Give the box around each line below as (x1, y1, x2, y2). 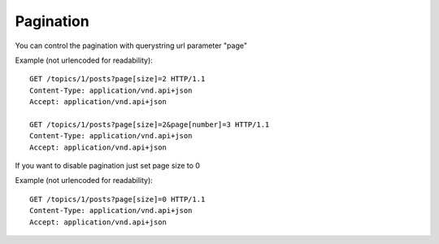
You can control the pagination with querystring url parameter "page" (15, 41, 248, 50)
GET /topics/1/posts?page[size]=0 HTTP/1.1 (29, 194, 206, 203)
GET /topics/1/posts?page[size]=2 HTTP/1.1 (29, 74, 206, 84)
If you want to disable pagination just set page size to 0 (15, 161, 201, 171)
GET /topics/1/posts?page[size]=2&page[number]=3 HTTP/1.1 (29, 120, 270, 129)
